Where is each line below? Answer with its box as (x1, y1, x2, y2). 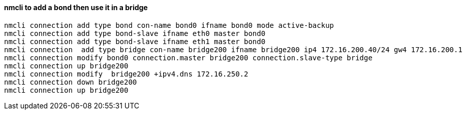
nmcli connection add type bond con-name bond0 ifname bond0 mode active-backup (4, 21, 334, 29)
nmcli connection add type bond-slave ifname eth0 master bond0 (4, 29, 266, 37)
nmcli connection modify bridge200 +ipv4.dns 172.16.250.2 (4, 69, 248, 78)
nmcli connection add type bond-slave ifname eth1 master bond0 (4, 37, 266, 46)
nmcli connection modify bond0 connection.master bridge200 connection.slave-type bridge (4, 53, 372, 62)
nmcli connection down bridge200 (4, 78, 137, 86)
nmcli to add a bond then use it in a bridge (4, 3, 148, 12)
